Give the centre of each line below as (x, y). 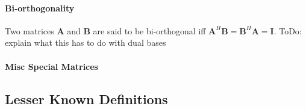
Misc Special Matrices (52, 66)
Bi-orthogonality (40, 8)
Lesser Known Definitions (86, 98)
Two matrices (30, 30)
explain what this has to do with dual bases (86, 42)
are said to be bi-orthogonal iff (149, 30)
